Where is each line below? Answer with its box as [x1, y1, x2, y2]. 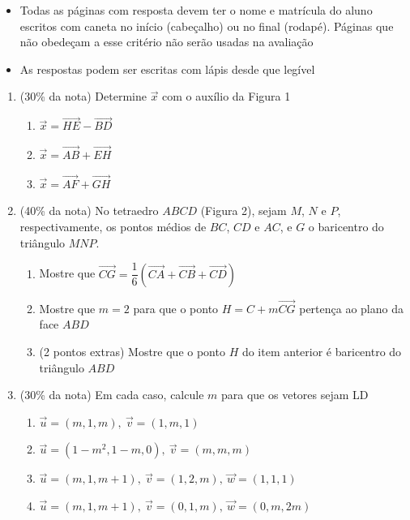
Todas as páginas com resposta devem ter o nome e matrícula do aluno [19, 2, 373, 18]
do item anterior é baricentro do [241, 343, 402, 360]
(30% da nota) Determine [19, 88, 147, 105]
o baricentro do [308, 218, 384, 234]
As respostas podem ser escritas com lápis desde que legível [19, 60, 315, 77]
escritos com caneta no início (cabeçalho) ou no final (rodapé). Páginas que [19, 17, 394, 34]
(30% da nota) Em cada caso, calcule [19, 386, 204, 403]
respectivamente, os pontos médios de [19, 218, 207, 234]
